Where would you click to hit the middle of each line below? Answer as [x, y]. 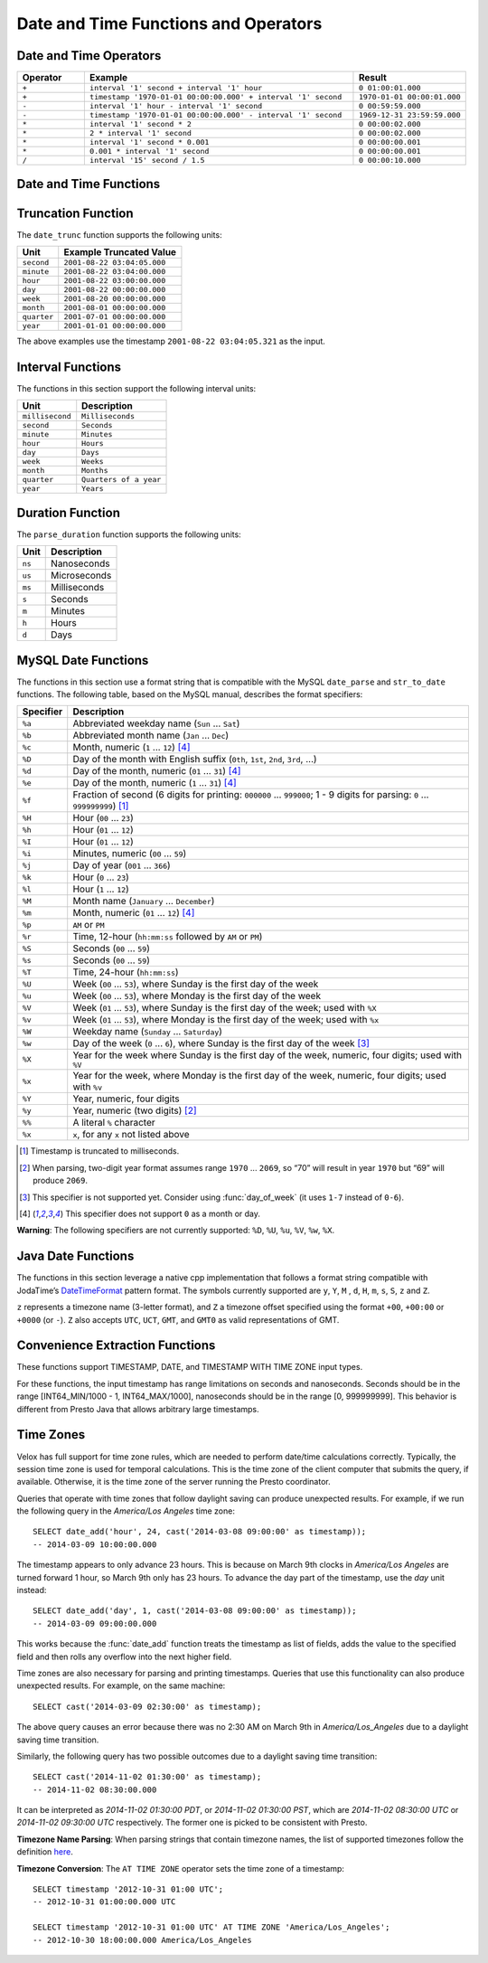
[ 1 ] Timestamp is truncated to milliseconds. [99, 1151]
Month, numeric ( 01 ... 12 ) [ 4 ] [134, 913]
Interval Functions [69, 367]
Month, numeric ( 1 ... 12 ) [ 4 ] [131, 748]
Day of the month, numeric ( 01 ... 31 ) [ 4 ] [157, 771]
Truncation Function [75, 213]
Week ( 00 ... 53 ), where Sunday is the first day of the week [196, 984]
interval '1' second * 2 [140, 124]
